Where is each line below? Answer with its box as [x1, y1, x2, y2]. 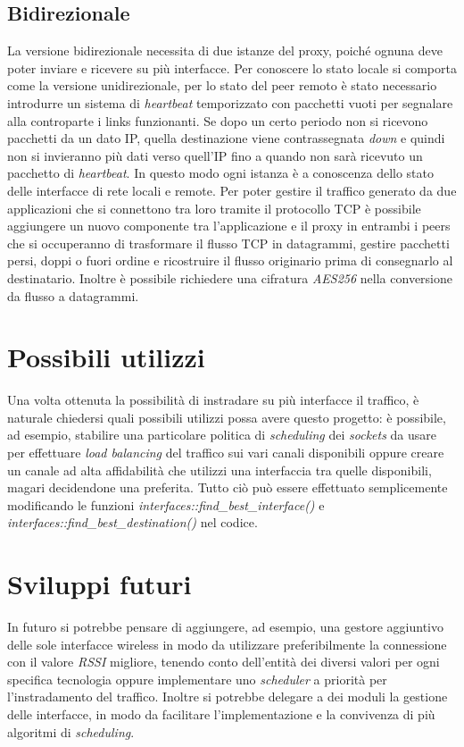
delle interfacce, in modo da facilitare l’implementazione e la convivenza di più [7, 705, 435, 724]
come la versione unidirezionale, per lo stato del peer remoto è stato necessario [7, 76, 437, 95]
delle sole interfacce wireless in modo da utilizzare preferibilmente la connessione [7, 634, 447, 653]
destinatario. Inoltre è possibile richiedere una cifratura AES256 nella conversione [7, 268, 452, 287]
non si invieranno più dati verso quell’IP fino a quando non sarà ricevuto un [7, 146, 423, 164]
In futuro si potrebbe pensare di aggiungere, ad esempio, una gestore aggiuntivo [7, 617, 443, 636]
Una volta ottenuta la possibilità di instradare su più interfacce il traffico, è [7, 390, 419, 409]
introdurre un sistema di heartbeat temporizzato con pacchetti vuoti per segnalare [7, 93, 453, 112]
